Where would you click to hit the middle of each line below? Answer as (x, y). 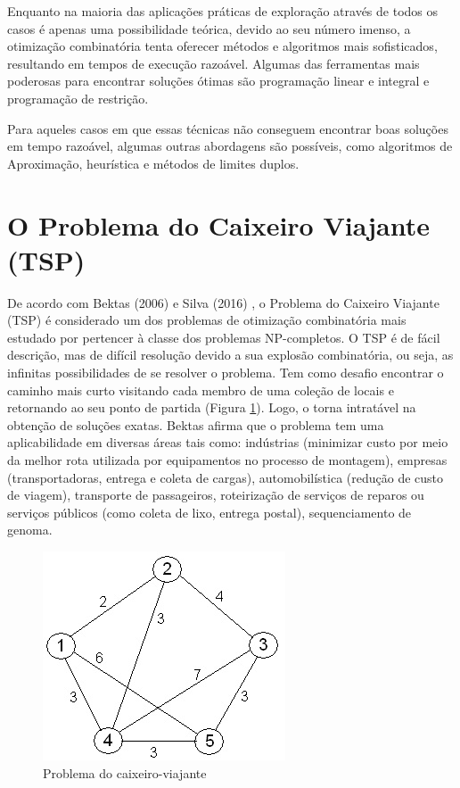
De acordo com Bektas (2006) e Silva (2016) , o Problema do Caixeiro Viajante (223, 302)
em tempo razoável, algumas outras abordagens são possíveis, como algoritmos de (230, 146)
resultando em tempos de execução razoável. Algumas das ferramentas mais (214, 63)
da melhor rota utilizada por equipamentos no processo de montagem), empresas (227, 460)
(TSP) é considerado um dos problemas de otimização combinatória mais (207, 320)
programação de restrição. (78, 98)
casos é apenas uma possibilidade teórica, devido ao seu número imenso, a (209, 28)
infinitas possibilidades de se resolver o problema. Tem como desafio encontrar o (226, 373)
